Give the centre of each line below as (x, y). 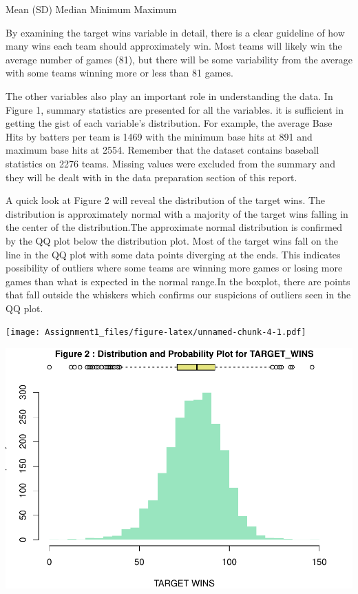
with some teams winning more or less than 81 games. (119, 73)
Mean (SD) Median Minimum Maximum (91, 9)
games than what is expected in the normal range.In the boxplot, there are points (178, 281)
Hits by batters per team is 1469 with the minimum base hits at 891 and (159, 136)
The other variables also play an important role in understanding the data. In (169, 95)
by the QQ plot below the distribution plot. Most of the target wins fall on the (172, 240)
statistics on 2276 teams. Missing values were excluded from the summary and (171, 163)
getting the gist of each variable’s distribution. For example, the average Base (169, 123)
